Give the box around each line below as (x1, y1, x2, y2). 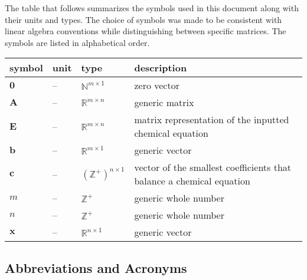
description (134, 61, 187, 75)
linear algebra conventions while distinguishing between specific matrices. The (5, 25, 286, 37)
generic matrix (134, 95, 194, 110)
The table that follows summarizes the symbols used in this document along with (5, 2, 299, 14)
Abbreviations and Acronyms (5, 258, 187, 276)
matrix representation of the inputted (134, 113, 289, 127)
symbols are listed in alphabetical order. (5, 36, 150, 48)
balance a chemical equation (134, 174, 250, 188)
